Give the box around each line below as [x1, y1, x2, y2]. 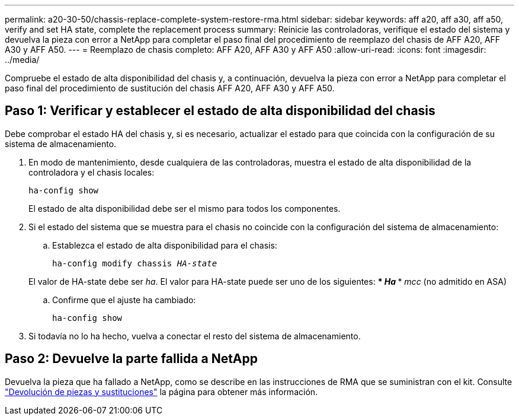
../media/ [5, 55, 40, 65]
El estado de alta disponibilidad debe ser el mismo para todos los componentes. [28, 203, 341, 214]
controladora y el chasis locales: [28, 167, 155, 177]
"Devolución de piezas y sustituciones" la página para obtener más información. [5, 386, 318, 397]
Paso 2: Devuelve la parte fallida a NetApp [5, 351, 258, 367]
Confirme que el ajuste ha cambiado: [52, 294, 196, 305]
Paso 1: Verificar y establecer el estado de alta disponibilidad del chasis [5, 103, 435, 119]
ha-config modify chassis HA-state [52, 258, 217, 268]
